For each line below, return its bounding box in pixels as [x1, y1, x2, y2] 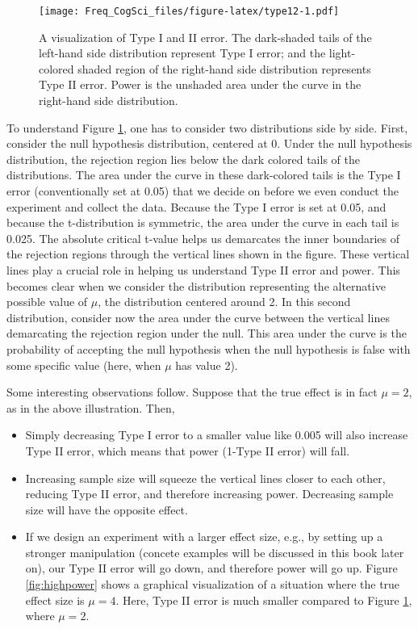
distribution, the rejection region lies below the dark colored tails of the [6, 150, 360, 167]
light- [328, 44, 356, 61]
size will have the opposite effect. [25, 501, 188, 518]
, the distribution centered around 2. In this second [98, 293, 351, 310]
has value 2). [175, 356, 238, 373]
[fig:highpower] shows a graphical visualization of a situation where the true [25, 576, 400, 593]
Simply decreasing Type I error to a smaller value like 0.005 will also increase [25, 426, 408, 443]
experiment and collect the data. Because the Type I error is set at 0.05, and [6, 198, 387, 215]
